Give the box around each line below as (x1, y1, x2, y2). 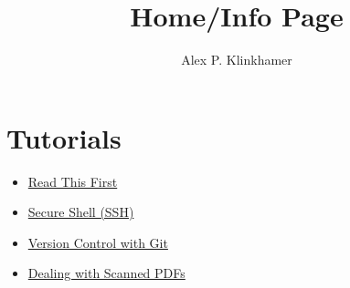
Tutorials (6, 118, 122, 156)
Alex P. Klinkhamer (181, 50, 292, 69)
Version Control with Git (27, 232, 168, 252)
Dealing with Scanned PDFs (27, 263, 186, 283)
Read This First (27, 171, 118, 190)
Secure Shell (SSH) (27, 202, 134, 221)
